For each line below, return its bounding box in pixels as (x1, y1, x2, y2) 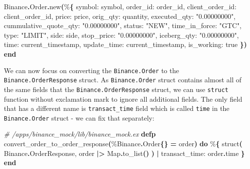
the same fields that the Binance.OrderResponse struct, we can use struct (4, 84, 229, 94)
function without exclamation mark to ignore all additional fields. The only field (4, 93, 242, 104)
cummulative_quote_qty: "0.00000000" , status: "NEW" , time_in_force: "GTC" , (4, 20, 242, 31)
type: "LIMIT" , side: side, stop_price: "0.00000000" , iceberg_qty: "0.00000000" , (4, 30, 239, 40)
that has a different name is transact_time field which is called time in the (4, 103, 230, 113)
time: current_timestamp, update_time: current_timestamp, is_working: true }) (4, 39, 247, 49)
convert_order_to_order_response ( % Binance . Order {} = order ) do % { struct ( (4, 138, 243, 149)
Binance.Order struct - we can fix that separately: (4, 112, 154, 123)
